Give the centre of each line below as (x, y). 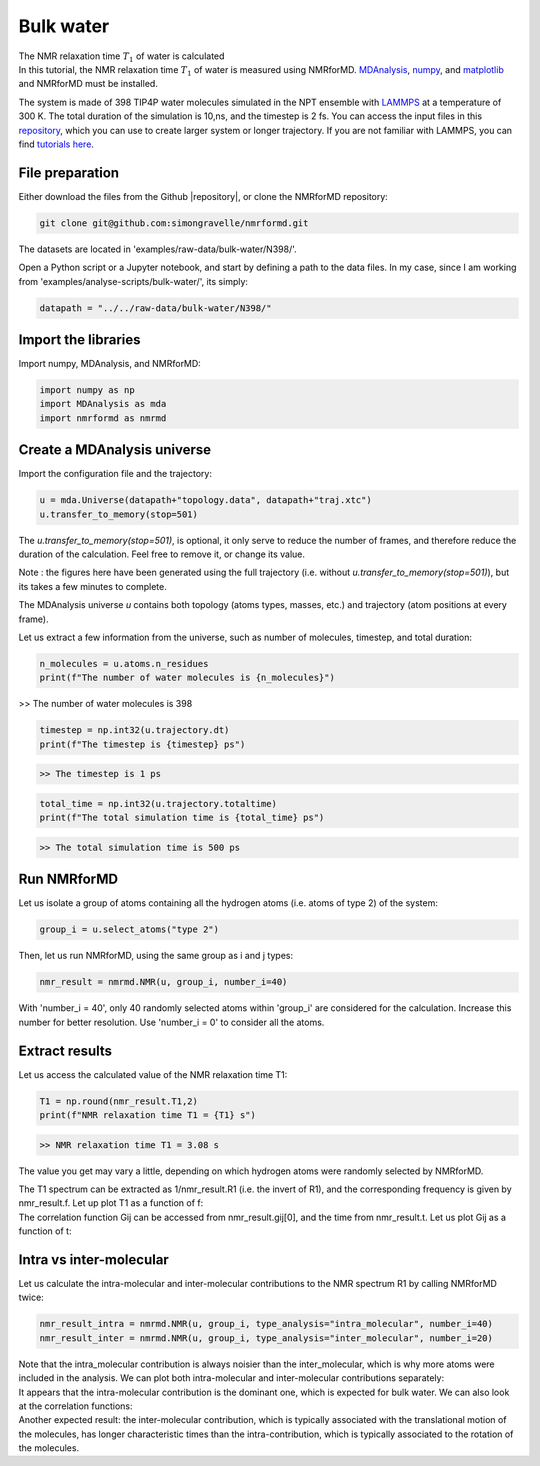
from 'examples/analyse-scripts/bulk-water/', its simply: (133, 281)
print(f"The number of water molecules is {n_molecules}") (187, 678)
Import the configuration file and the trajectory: (115, 474)
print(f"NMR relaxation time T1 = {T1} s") (148, 1114)
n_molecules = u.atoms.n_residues (124, 663)
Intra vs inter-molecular (93, 1259)
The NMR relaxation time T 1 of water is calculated (121, 57)
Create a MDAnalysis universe (115, 450)
